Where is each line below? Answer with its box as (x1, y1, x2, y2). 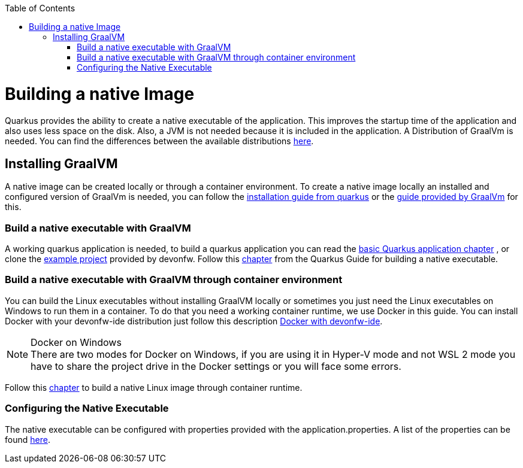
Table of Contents (5, 3, 75, 13)
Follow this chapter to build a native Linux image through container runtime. (5, 382, 303, 393)
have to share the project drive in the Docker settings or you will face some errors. (31, 360, 401, 372)
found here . (5, 434, 50, 445)
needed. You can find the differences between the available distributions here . (5, 135, 314, 146)
